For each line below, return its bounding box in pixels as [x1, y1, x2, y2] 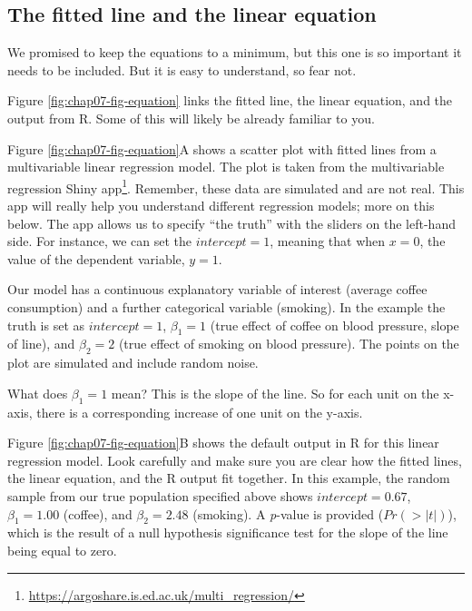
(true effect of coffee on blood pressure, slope [210, 315, 459, 334]
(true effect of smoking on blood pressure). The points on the [118, 334, 459, 353]
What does [7, 383, 68, 402]
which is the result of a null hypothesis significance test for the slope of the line [7, 523, 448, 542]
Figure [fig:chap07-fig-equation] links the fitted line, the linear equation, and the [7, 91, 453, 110]
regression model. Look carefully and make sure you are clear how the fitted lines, [7, 450, 462, 469]
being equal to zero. [7, 540, 117, 559]
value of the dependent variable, [7, 249, 185, 268]
